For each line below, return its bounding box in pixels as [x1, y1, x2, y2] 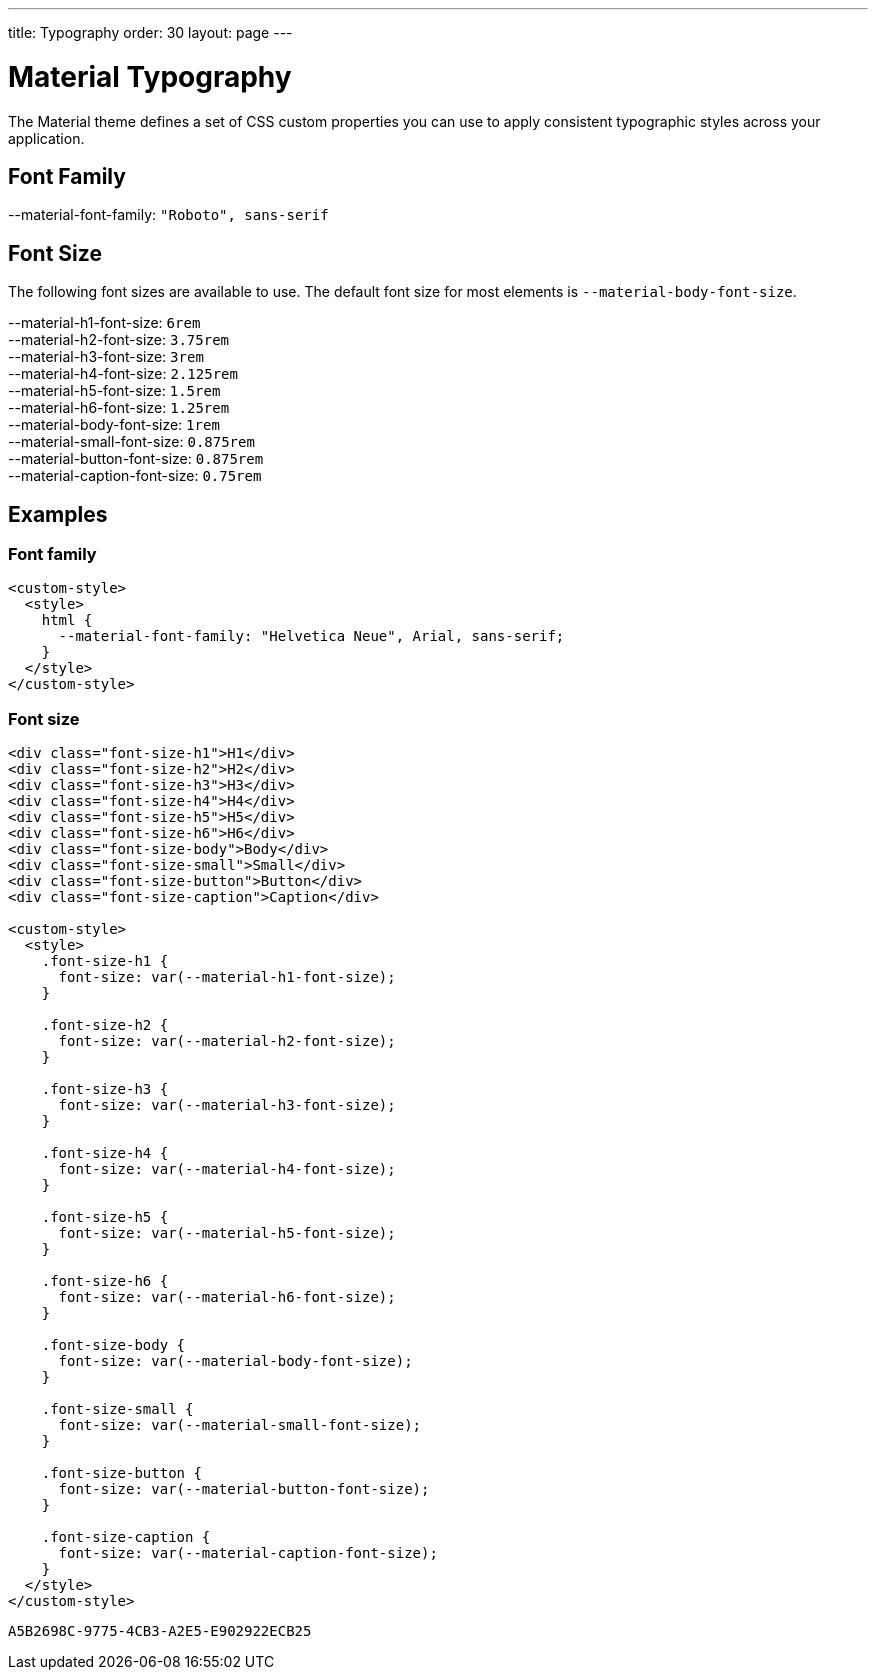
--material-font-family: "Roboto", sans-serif [8, 206, 329, 224]
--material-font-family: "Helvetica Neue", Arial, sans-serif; [58, 628, 565, 645]
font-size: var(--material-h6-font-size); [58, 1289, 396, 1306]
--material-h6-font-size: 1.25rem [8, 399, 230, 417]
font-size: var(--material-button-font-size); [58, 1481, 430, 1498]
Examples [8, 501, 108, 527]
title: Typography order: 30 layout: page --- [8, 24, 293, 41]
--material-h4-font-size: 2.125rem [8, 365, 238, 383]
